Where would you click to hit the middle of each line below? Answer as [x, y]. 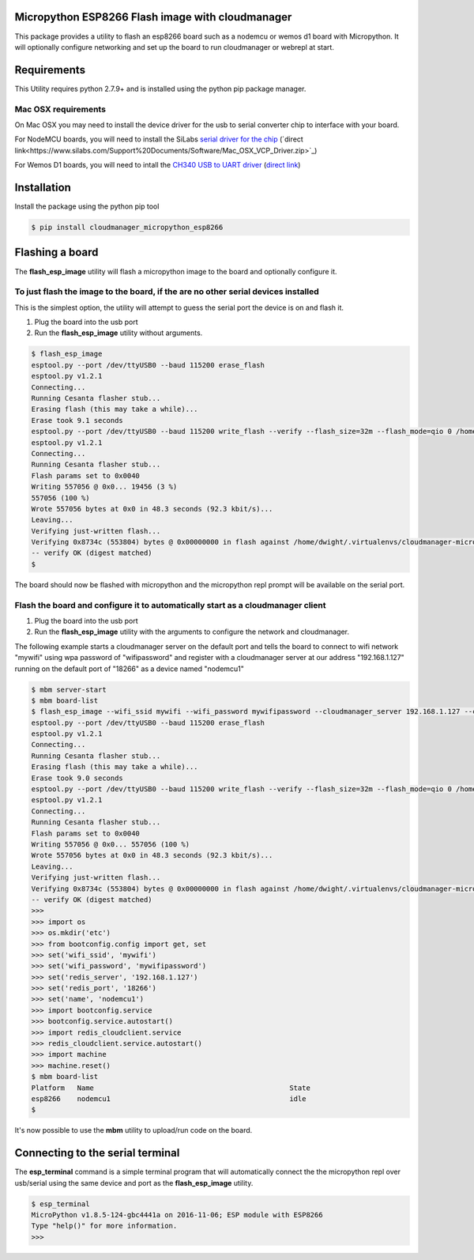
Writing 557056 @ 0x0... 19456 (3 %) [104, 487]
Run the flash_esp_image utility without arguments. [118, 333]
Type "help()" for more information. [104, 1226]
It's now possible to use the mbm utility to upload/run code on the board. [134, 1130]
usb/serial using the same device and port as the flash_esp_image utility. [134, 1183]
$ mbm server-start [69, 689]
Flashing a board [56, 253]
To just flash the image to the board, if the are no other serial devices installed [167, 292]
